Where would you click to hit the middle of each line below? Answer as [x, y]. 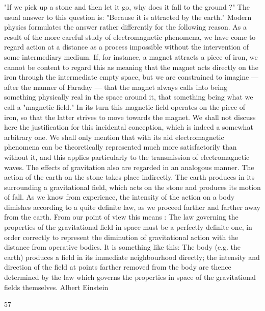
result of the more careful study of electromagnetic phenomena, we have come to [130, 37]
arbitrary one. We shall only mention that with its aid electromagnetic [114, 137]
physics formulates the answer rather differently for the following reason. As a [125, 27]
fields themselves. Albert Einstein [56, 287]
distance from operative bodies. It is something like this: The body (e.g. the [123, 247]
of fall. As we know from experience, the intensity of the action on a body [120, 197]
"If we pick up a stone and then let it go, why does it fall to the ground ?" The [127, 7]
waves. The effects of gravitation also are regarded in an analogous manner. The [129, 167]
